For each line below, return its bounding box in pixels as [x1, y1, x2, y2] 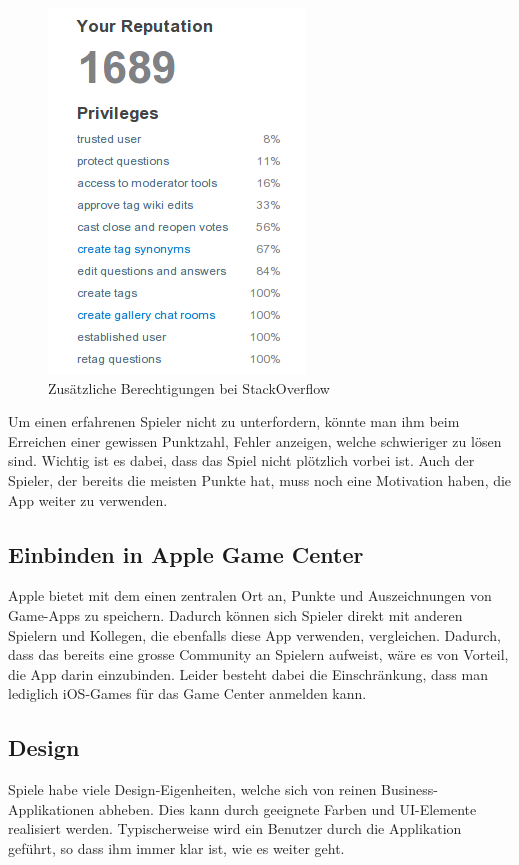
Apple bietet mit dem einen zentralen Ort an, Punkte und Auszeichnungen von [8, 585, 492, 606]
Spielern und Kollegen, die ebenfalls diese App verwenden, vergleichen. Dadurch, [8, 624, 501, 645]
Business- [381, 779, 438, 800]
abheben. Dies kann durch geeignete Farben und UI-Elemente [99, 798, 477, 819]
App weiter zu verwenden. [8, 489, 168, 510]
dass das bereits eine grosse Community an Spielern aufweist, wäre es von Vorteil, [8, 644, 509, 665]
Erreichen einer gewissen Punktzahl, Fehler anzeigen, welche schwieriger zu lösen [8, 430, 502, 451]
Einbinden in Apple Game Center [8, 538, 364, 569]
